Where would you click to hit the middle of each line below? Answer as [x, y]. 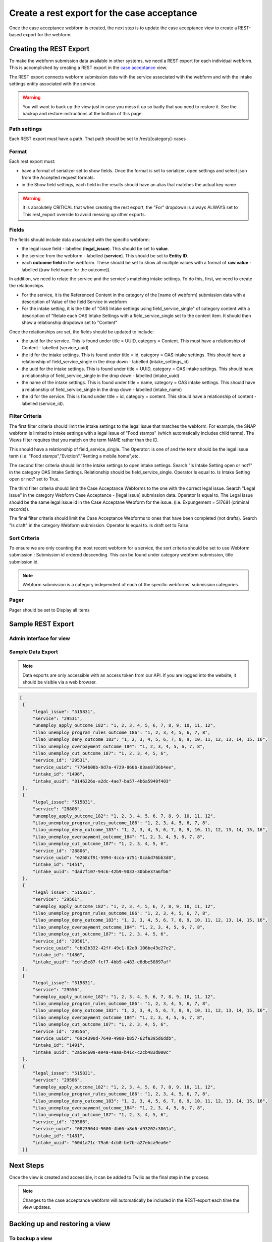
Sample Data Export [34, 652]
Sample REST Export [42, 624]
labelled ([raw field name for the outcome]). [66, 270]
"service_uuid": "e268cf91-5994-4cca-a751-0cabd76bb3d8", [105, 857]
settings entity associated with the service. [53, 84]
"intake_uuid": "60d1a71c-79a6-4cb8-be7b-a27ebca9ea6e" [102, 1142]
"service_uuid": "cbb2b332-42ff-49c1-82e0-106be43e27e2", [105, 948]
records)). [19, 509]
